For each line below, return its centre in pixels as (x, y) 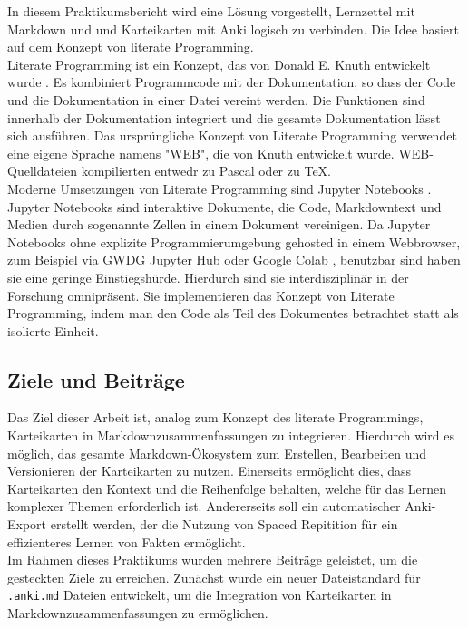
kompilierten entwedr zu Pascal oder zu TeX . (206, 171)
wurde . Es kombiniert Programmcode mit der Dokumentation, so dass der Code (232, 82)
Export (27, 524)
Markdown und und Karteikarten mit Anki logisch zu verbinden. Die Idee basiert (233, 29)
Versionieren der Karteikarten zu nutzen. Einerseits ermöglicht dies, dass (210, 471)
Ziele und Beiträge (96, 379)
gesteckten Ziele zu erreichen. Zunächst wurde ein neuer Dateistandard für (214, 577)
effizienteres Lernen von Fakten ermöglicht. (127, 541)
